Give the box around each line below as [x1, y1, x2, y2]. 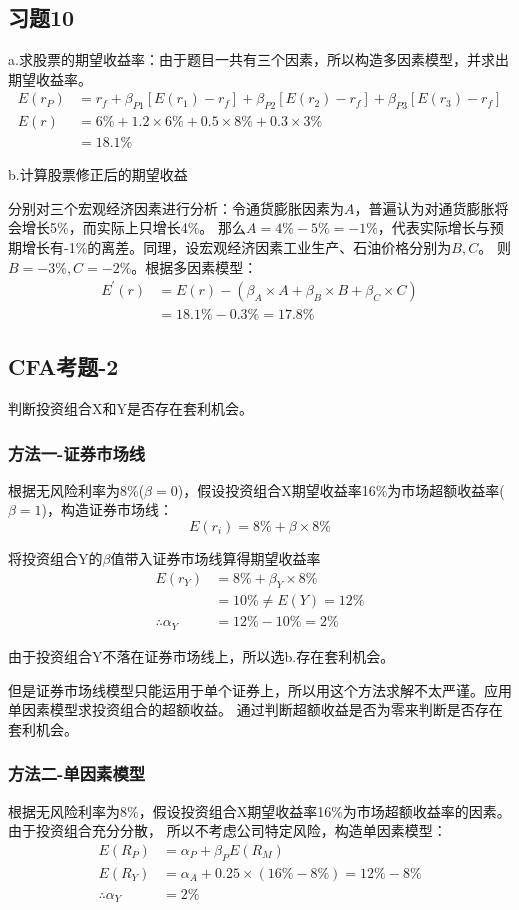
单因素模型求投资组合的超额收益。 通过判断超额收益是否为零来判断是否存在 [8, 699, 503, 720]
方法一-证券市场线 [8, 440, 146, 465]
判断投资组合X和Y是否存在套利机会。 [8, 398, 253, 419]
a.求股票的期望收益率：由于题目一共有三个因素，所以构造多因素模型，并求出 [8, 49, 509, 70]
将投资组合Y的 [8, 548, 103, 569]
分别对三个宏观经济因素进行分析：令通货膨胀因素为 [8, 197, 344, 218]
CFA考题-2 [8, 351, 119, 382]
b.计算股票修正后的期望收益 [8, 164, 188, 185]
